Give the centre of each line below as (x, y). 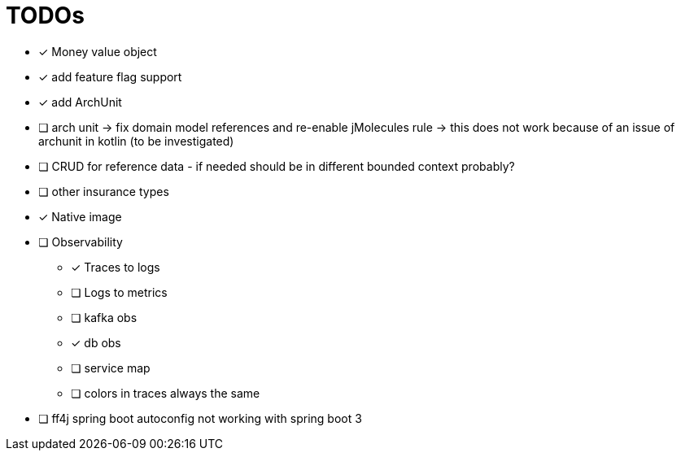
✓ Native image (80, 216)
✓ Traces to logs (116, 267)
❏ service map (111, 368)
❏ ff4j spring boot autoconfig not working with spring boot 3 (200, 418)
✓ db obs (96, 342)
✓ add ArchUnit (80, 102)
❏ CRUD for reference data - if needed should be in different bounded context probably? (277, 166)
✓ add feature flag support (110, 76)
